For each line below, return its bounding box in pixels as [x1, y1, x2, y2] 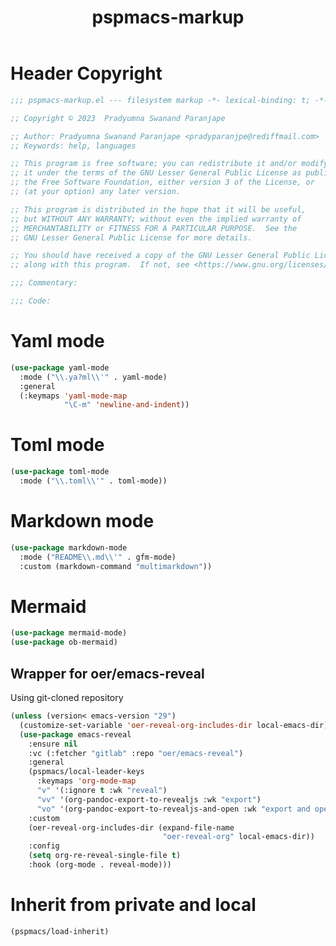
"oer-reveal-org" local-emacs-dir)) [162, 832, 315, 842]
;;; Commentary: [10, 278, 78, 288]
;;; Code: [10, 296, 52, 306]
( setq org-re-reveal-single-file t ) [28, 851, 182, 861]
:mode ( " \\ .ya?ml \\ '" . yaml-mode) [19, 372, 168, 382]
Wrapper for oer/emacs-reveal [10, 665, 205, 682]
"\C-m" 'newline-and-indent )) [63, 400, 190, 410]
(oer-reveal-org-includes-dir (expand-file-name [28, 822, 235, 833]
